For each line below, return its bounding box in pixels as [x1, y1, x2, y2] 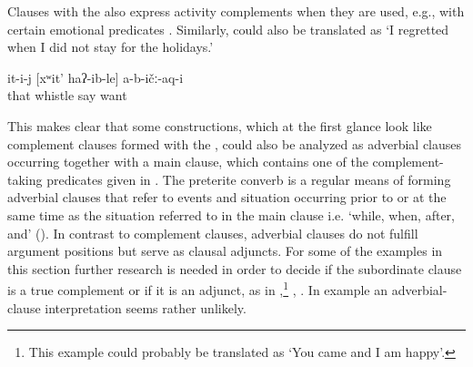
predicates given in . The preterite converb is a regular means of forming [46, 169, 451, 189]
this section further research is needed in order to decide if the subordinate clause [7, 259, 462, 278]
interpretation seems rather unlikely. [45, 298, 247, 317]
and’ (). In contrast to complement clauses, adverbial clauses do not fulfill [7, 223, 418, 242]
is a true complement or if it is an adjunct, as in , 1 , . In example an [7, 278, 387, 299]
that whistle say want [7, 86, 127, 105]
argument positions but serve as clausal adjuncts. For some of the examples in [7, 241, 443, 260]
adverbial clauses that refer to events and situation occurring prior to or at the [7, 188, 447, 207]
